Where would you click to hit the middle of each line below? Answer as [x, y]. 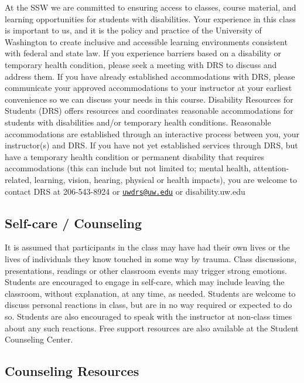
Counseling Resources [72, 371]
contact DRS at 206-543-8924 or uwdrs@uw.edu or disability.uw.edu [125, 191]
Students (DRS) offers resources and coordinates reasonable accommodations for [149, 111]
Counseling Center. [39, 339]
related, [18, 179]
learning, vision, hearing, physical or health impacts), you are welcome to [165, 179]
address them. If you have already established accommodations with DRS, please [150, 76]
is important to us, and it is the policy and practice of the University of [133, 30]
